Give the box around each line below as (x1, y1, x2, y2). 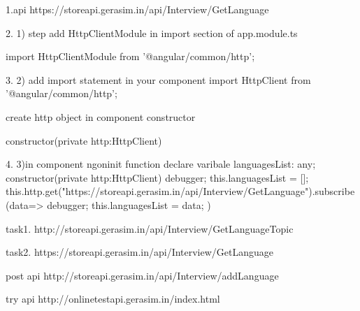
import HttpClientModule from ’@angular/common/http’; (6, 49, 255, 64)
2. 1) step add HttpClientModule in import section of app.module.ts (6, 25, 298, 40)
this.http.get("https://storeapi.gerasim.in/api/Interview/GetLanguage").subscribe (6, 184, 355, 198)
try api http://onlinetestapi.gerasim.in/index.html (6, 291, 220, 306)
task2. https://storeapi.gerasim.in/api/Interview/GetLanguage (6, 245, 274, 259)
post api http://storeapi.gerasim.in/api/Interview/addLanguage (6, 268, 279, 282)
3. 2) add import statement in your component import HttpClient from (6, 72, 311, 87)
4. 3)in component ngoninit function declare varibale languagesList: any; (6, 157, 316, 171)
